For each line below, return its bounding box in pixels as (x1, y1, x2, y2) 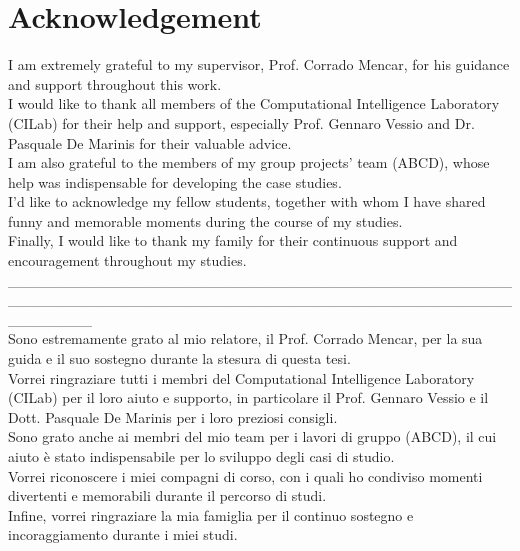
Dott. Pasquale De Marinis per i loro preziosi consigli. (8, 406, 338, 427)
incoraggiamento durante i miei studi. (8, 524, 238, 545)
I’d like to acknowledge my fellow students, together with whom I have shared (8, 191, 486, 212)
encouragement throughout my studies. (8, 250, 247, 271)
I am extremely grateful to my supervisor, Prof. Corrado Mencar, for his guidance (8, 54, 510, 75)
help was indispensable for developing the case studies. (8, 171, 342, 192)
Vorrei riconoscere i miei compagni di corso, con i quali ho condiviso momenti (8, 465, 483, 486)
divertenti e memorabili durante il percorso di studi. (8, 485, 327, 506)
